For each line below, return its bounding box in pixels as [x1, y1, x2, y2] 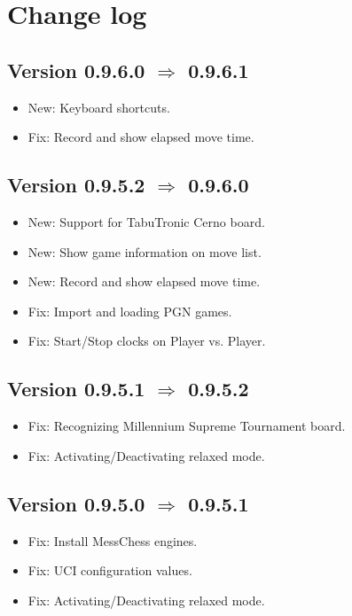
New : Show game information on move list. [27, 242, 262, 261]
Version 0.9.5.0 [7, 489, 145, 517]
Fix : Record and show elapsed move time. [27, 128, 254, 146]
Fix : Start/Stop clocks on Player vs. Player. [27, 331, 266, 350]
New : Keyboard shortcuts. [27, 97, 170, 116]
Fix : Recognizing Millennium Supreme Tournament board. [27, 417, 346, 435]
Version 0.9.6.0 [7, 56, 145, 83]
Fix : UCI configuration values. [27, 561, 192, 580]
